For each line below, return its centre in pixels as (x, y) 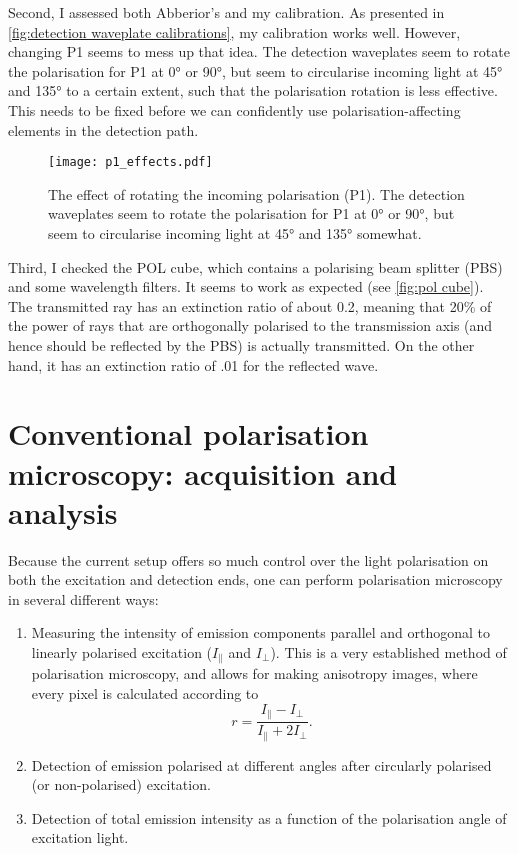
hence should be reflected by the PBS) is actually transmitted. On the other (241, 344)
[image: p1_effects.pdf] (130, 162)
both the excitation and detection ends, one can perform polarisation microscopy (255, 579)
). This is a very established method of (388, 652)
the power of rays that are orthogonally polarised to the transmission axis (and (250, 325)
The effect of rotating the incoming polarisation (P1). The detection (256, 193)
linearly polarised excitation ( (122, 652)
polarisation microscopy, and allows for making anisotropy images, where (254, 673)
